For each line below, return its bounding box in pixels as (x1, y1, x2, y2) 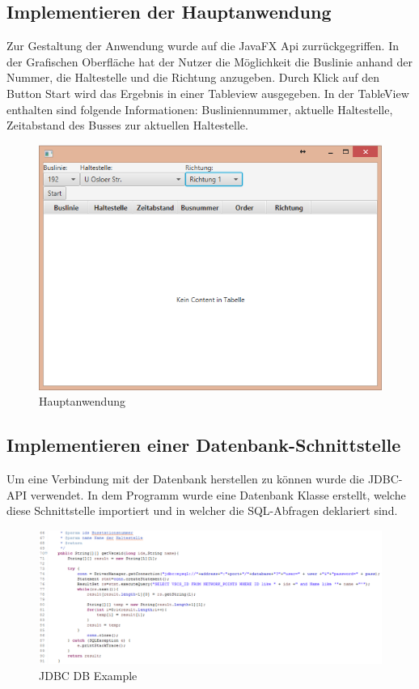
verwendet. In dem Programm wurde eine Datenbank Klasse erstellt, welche (30, 486, 406, 503)
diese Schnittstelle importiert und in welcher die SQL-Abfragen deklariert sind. (6, 502, 398, 519)
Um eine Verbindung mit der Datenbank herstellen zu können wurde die (6, 470, 365, 487)
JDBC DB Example (39, 667, 138, 683)
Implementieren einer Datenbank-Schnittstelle (6, 432, 401, 457)
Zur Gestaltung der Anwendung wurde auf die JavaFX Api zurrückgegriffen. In (6, 37, 399, 54)
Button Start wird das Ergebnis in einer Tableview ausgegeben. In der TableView (6, 84, 409, 101)
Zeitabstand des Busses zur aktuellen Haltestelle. (6, 117, 248, 134)
